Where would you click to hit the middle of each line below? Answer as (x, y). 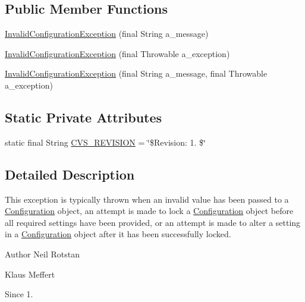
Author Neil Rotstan (42, 254)
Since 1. (19, 294)
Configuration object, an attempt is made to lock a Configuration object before (149, 211)
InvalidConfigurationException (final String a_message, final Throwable (136, 73)
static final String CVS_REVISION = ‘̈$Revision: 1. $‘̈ (105, 142)
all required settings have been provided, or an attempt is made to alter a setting (153, 222)
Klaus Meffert (30, 274)
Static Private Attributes (84, 117)
